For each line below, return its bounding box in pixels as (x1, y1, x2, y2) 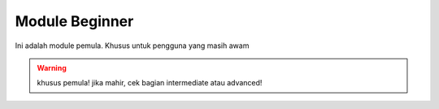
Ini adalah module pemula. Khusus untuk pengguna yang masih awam (15, 41, 250, 50)
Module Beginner (15, 12, 134, 30)
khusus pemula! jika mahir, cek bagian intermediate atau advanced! (37, 78, 263, 88)
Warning (37, 63, 67, 72)
